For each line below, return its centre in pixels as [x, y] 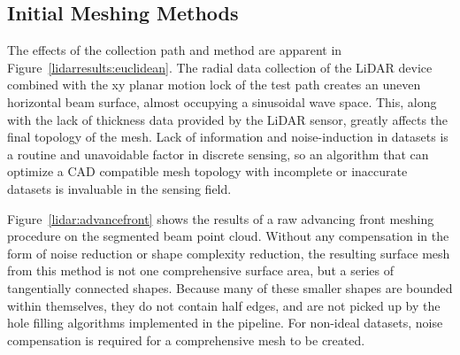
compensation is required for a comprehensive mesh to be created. [186, 340]
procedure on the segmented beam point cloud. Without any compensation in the [228, 236]
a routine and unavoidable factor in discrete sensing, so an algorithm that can [218, 154]
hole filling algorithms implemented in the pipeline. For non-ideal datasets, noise [225, 323]
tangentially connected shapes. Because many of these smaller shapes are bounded [230, 287]
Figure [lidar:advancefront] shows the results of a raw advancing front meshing [221, 218]
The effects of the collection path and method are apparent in [175, 50]
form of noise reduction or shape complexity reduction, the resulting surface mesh [229, 253]
